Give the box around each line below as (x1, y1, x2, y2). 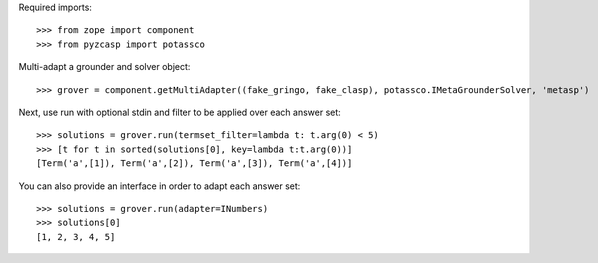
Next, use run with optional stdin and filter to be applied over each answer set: (18, 106, 342, 118)
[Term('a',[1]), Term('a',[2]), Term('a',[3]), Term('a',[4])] (36, 158, 353, 169)
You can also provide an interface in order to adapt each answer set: (18, 180, 301, 192)
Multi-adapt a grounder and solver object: (18, 61, 191, 73)
